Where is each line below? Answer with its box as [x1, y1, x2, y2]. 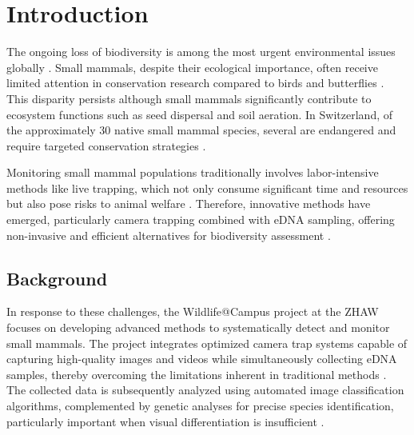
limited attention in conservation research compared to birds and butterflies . [6, 74, 384, 91]
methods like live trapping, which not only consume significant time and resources [6, 179, 408, 196]
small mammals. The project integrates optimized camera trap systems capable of [6, 334, 408, 351]
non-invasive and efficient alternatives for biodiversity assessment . [6, 226, 331, 243]
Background [6, 265, 108, 290]
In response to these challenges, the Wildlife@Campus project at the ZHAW [6, 303, 379, 320]
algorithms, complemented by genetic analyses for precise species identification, [6, 397, 394, 414]
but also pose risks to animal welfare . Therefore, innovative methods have [6, 195, 371, 212]
